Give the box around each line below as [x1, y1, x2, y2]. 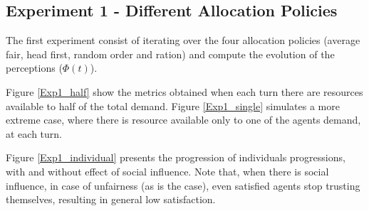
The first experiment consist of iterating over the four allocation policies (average [6, 33, 360, 48]
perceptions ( [6, 60, 63, 75]
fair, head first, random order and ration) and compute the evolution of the [6, 46, 335, 61]
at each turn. [6, 126, 62, 141]
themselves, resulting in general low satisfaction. [6, 192, 216, 207]
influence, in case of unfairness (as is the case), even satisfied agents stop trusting [6, 178, 360, 193]
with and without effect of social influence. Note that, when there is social [6, 163, 329, 178]
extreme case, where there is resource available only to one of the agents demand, [6, 112, 361, 127]
